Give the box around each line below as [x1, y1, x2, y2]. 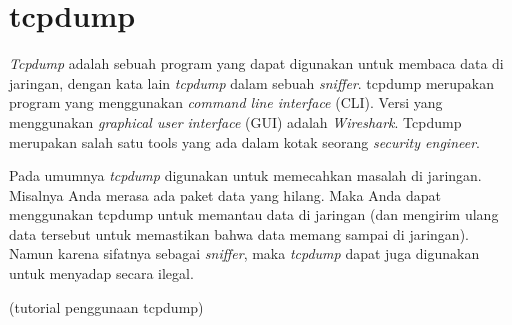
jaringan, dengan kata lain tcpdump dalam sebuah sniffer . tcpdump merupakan [9, 72, 494, 93]
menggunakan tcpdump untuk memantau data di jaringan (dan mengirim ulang [9, 204, 499, 225]
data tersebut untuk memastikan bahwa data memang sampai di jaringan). [9, 223, 469, 244]
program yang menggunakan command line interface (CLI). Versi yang [9, 92, 443, 113]
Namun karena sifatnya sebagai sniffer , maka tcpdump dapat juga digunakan [9, 243, 480, 264]
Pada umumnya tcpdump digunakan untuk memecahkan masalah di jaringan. [9, 165, 482, 186]
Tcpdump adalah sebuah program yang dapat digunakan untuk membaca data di [9, 53, 504, 74]
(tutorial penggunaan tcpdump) [9, 296, 204, 317]
